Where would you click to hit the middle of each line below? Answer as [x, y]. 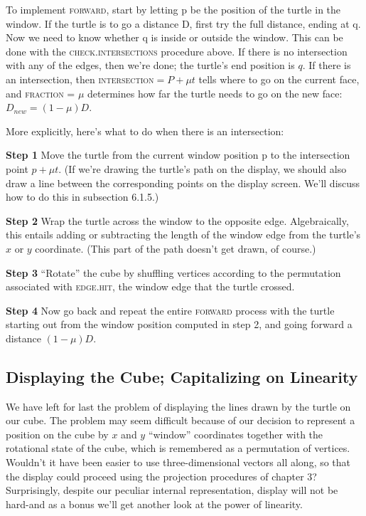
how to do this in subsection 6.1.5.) [82, 197]
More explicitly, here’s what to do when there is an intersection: [145, 131]
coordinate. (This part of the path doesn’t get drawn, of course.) [176, 248]
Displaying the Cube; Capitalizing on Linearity [182, 376]
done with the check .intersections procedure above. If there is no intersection [177, 51]
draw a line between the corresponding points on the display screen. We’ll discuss [183, 183]
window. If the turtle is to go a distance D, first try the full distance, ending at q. [183, 23]
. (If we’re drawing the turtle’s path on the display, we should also [203, 168]
